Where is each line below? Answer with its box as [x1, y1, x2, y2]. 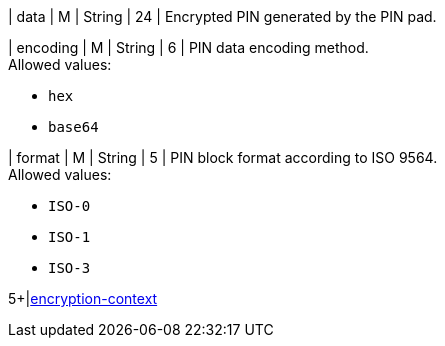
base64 [48, 119, 99, 135]
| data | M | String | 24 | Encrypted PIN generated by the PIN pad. [8, 8, 437, 25]
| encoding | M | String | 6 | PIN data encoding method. [8, 39, 369, 56]
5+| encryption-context [8, 290, 158, 307]
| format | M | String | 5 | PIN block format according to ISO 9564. [8, 149, 438, 166]
